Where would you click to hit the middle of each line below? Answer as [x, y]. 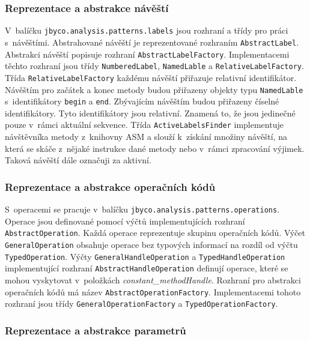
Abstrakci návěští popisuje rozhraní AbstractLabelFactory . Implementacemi [147, 54]
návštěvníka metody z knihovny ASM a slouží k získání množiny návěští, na [146, 137]
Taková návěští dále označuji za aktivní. [78, 160]
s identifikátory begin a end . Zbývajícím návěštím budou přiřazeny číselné [142, 101]
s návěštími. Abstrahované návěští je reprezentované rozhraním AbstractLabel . [152, 42]
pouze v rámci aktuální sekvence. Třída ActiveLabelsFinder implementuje [144, 125]
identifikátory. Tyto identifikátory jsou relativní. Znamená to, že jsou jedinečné [150, 113]
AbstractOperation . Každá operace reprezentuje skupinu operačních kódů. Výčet [155, 233]
